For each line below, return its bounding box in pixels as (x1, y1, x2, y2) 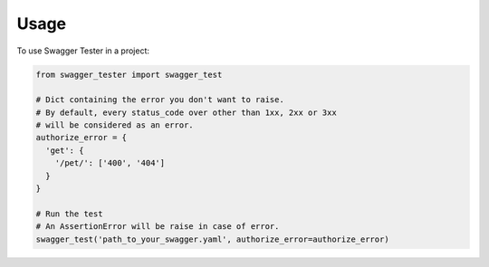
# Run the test (35, 208, 103, 219)
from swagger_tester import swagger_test (35, 69, 223, 80)
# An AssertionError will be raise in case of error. (35, 222, 280, 232)
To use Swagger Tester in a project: (16, 45, 149, 56)
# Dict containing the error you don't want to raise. (35, 95, 284, 105)
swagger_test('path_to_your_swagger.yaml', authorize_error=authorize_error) (35, 234, 389, 244)
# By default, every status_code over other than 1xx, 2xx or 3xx (35, 107, 337, 118)
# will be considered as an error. (35, 120, 194, 130)
